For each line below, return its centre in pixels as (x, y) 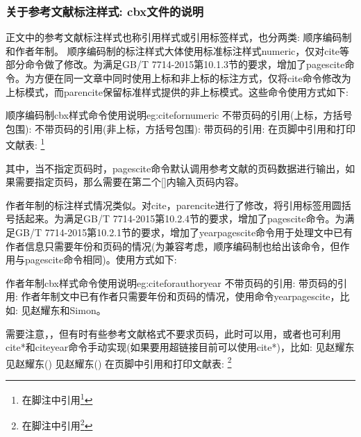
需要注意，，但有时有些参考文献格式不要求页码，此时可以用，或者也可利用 (173, 333)
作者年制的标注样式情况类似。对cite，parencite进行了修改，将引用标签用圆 (174, 205)
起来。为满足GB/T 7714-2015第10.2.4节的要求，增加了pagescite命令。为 (185, 218)
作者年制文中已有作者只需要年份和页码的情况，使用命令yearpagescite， (180, 296)
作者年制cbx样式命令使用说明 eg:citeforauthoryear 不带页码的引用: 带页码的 (172, 282)
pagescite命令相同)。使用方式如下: (101, 259)
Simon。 (88, 310)
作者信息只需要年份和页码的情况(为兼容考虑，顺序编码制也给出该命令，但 (173, 246)
